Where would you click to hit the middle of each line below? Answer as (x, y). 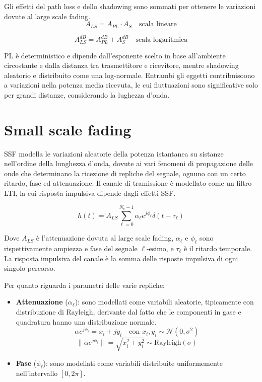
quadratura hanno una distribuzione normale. (86, 321)
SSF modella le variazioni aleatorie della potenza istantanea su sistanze (114, 153)
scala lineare (158, 24)
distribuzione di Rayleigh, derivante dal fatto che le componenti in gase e (128, 311)
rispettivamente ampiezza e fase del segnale (71, 248)
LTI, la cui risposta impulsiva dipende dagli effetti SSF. (90, 193)
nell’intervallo (37, 373)
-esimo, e (160, 248)
